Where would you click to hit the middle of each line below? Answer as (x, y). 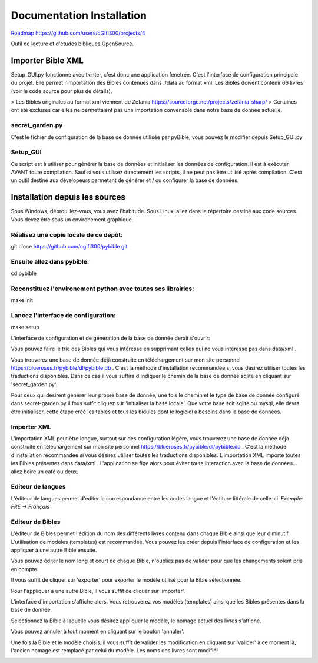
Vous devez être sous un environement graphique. (72, 219)
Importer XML (31, 427)
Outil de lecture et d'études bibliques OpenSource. (72, 44)
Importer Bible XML (47, 60)
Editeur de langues (38, 487)
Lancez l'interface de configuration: (63, 315)
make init (22, 300)
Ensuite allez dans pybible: (50, 261)
